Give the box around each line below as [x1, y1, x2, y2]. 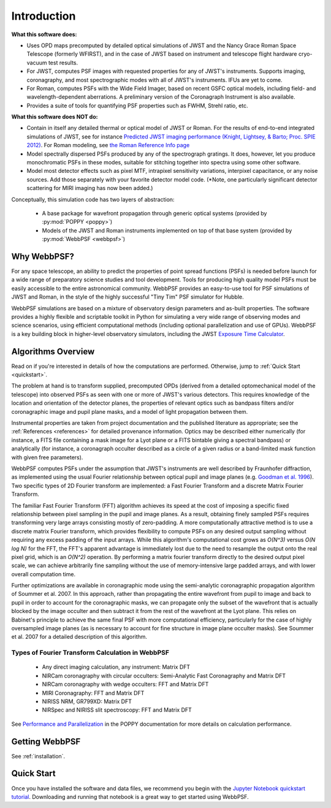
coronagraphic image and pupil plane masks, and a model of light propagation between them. [11, 408, 248, 415]
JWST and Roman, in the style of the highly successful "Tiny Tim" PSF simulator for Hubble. [11, 293, 245, 300]
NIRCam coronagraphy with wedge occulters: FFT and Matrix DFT [42, 680, 209, 688]
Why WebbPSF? [11, 251, 75, 262]
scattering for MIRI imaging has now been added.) [26, 185, 153, 192]
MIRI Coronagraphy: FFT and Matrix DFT [42, 689, 145, 696]
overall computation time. [11, 570, 76, 577]
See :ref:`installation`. [11, 752, 66, 760]
